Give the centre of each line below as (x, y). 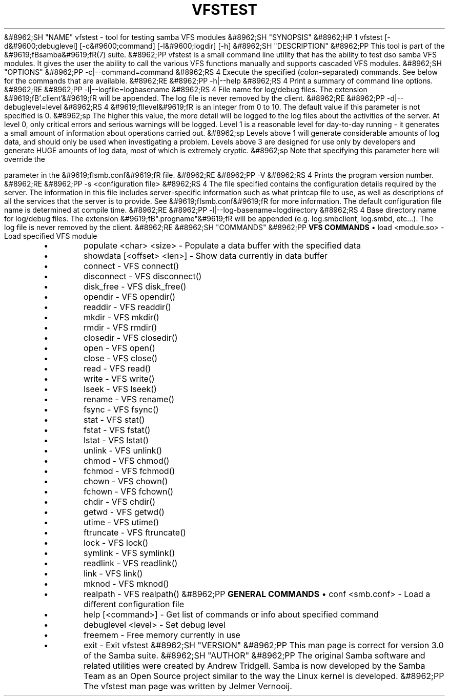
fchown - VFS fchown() (129, 491)
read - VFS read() (117, 368)
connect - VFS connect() (131, 266)
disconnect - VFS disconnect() (143, 276)
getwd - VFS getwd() (124, 512)
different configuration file (134, 604)
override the (25, 159)
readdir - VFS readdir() (127, 307)
